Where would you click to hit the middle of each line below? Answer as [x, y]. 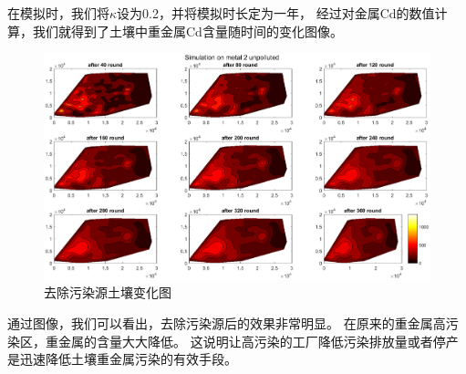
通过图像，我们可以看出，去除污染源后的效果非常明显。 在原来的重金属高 [227, 323]
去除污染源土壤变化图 [108, 292]
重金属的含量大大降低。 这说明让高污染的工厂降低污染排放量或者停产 [252, 341]
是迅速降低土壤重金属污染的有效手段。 [122, 359]
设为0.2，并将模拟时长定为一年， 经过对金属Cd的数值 [276, 13]
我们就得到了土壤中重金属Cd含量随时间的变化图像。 [187, 31]
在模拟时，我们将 [58, 13]
